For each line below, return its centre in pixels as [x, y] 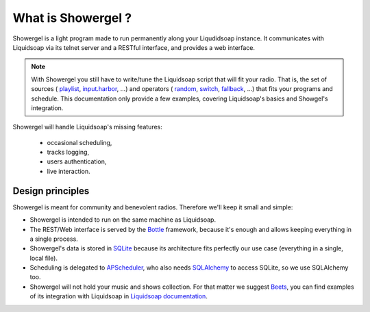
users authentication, [77, 161]
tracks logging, [68, 152]
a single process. [54, 239]
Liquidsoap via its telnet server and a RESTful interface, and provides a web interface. [134, 47]
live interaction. [69, 171]
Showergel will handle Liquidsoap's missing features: [87, 127]
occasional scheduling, [79, 142]
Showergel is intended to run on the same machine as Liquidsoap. [123, 220]
